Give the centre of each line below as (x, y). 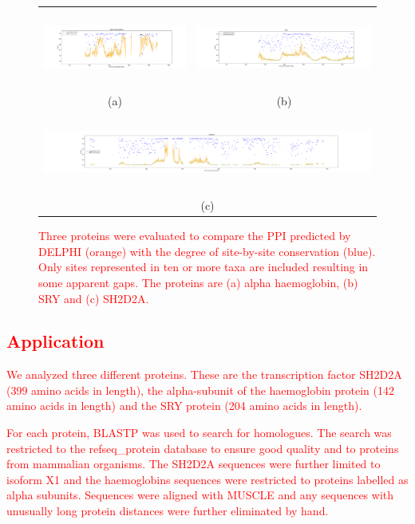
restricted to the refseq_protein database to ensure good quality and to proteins (203, 448)
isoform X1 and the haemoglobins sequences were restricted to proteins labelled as (207, 479)
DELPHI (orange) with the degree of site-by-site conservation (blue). (207, 251)
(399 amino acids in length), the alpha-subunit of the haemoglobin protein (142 (200, 390)
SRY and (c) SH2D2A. (94, 298)
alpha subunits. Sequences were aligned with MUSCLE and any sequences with (200, 495)
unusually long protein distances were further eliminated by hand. (168, 511)
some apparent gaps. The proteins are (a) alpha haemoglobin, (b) (198, 282)
